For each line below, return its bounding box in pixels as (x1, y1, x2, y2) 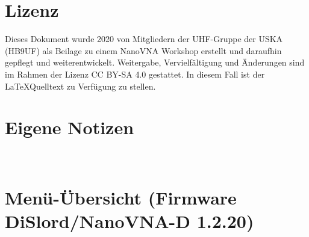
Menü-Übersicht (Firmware (5, 185, 237, 209)
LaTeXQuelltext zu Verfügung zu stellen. (5, 79, 156, 92)
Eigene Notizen (5, 115, 134, 140)
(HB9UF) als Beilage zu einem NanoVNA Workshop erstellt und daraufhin (5, 44, 282, 57)
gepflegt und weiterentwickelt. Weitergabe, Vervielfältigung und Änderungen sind (5, 56, 305, 69)
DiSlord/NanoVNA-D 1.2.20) (5, 209, 254, 233)
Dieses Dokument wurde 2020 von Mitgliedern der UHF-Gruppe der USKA (5, 32, 283, 45)
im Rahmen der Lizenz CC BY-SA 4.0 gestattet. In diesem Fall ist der (5, 67, 265, 80)
